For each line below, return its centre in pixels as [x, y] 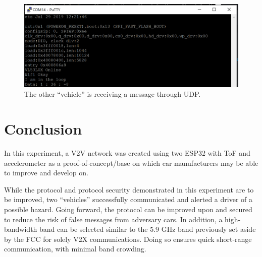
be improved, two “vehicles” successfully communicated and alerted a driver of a [128, 199]
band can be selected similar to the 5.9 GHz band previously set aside [148, 229]
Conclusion [43, 129]
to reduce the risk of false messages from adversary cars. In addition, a [113, 219]
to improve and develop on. [46, 173]
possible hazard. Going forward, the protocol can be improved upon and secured [128, 209]
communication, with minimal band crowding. [75, 249]
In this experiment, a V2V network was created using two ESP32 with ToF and [127, 153]
